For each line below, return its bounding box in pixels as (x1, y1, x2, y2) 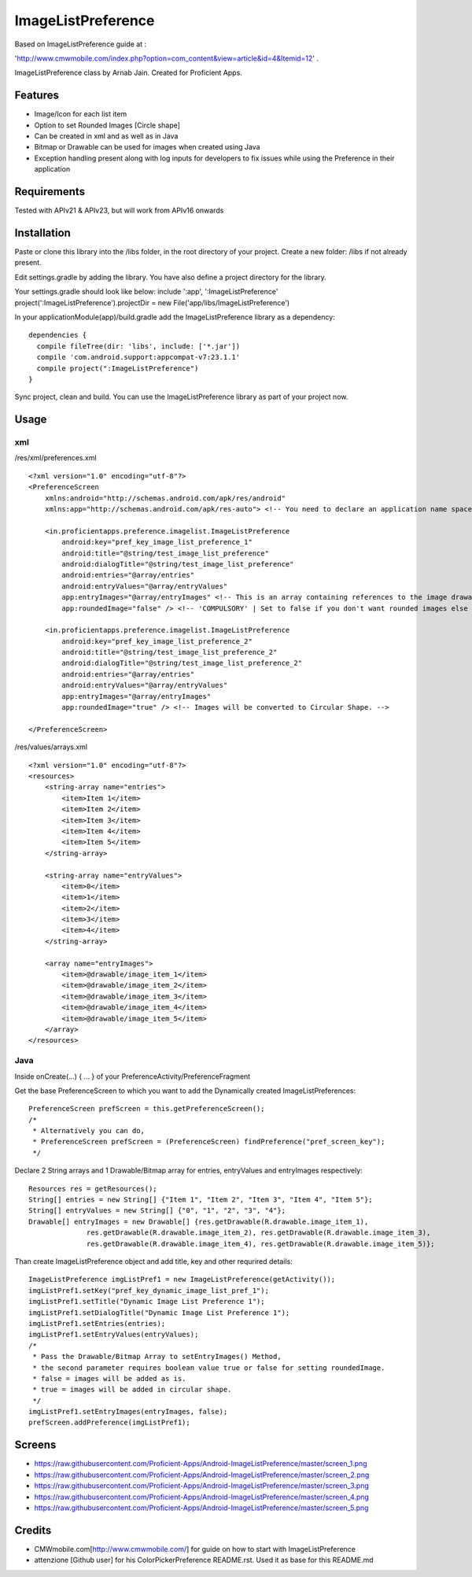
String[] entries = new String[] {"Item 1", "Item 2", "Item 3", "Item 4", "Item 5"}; (28, 1195, 373, 1204)
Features (14, 89, 59, 102)
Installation (14, 226, 71, 239)
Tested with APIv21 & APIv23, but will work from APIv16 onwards (14, 205, 224, 216)
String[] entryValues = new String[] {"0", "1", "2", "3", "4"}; (28, 1206, 286, 1215)
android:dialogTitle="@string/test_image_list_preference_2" (61, 659, 303, 668)
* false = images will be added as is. (32, 1374, 186, 1383)
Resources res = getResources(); (28, 1184, 157, 1193)
